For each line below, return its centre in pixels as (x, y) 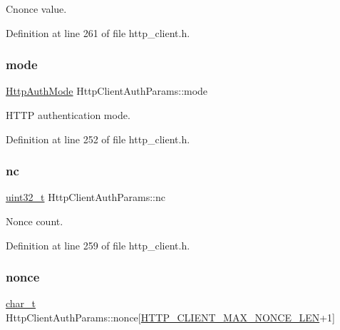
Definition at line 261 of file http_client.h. (98, 32)
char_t (21, 303)
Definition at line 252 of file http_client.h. (98, 139)
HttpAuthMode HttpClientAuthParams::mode (107, 91)
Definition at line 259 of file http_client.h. (98, 245)
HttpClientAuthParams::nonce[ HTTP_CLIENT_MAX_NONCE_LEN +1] (170, 317)
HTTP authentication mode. (68, 115)
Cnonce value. (36, 9)
